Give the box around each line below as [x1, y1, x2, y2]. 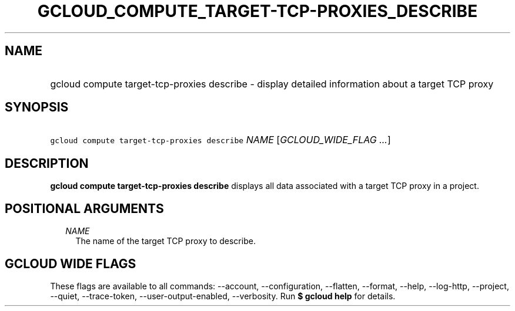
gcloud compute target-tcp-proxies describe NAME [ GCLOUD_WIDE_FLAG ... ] [50, 134, 391, 146]
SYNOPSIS [5, 100, 69, 115]
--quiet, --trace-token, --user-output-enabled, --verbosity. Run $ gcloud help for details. [50, 290, 396, 301]
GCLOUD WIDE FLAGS [5, 256, 136, 271]
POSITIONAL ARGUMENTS [5, 201, 164, 216]
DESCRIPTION [5, 155, 89, 171]
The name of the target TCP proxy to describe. [75, 236, 256, 246]
